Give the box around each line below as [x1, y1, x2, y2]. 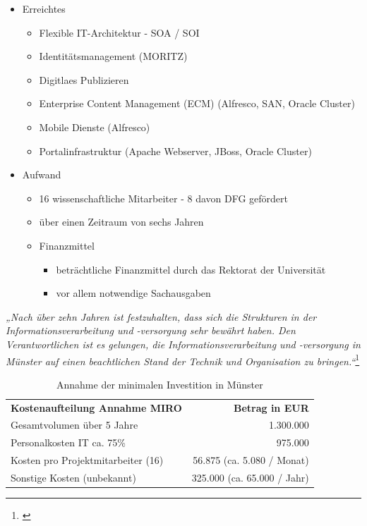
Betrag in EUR [233, 400, 309, 415]
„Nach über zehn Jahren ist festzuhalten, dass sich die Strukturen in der [6, 309, 317, 324]
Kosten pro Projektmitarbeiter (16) [11, 453, 164, 467]
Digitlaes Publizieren [39, 72, 129, 87]
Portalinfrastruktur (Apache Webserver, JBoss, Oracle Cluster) [39, 143, 312, 158]
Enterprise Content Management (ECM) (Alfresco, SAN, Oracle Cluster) [39, 96, 355, 111]
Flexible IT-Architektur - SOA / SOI [39, 25, 200, 39]
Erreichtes [22, 1, 66, 16]
